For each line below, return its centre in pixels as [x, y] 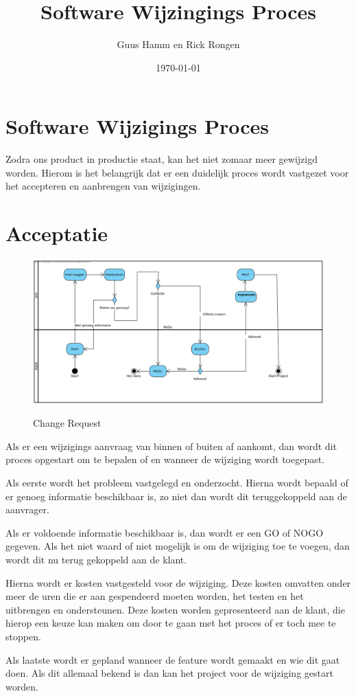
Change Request [67, 423]
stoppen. [23, 636]
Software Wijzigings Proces [138, 126]
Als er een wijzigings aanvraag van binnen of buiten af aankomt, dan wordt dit [171, 446]
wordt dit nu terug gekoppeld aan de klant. [96, 560]
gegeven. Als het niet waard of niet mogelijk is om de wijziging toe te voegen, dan [178, 546]
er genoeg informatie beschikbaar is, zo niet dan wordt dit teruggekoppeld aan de [176, 496]
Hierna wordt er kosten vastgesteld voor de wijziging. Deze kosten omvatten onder [178, 582]
